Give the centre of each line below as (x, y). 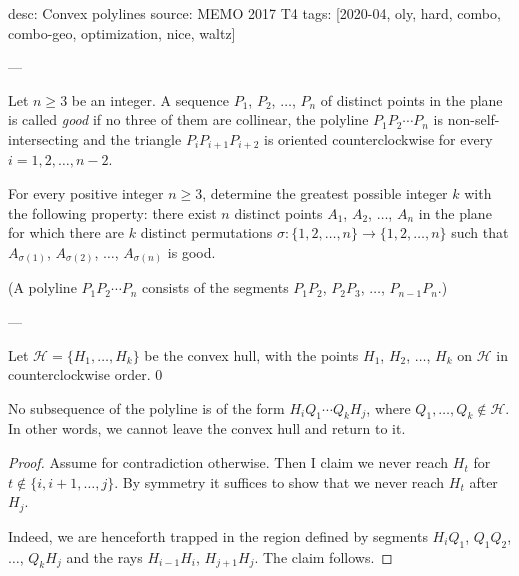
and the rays (104, 556)
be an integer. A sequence (150, 99)
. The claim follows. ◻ (323, 556)
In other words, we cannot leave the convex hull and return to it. (207, 428)
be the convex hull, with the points (251, 354)
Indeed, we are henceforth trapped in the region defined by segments (218, 535)
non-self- (473, 119)
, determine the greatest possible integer (325, 193)
